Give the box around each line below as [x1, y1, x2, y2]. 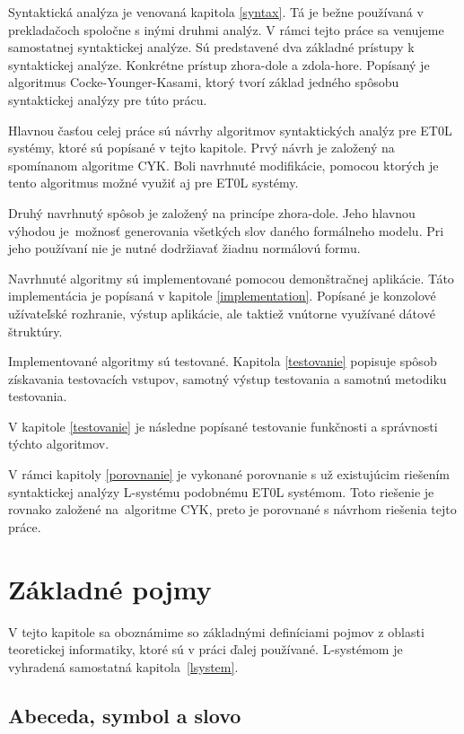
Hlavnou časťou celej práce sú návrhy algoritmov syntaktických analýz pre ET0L [8, 120, 452, 139]
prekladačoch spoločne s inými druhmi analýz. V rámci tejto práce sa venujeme [8, 20, 444, 39]
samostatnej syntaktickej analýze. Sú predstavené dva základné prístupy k [8, 38, 415, 57]
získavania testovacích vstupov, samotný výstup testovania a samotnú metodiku [8, 369, 447, 388]
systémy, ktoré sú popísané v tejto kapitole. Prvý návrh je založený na [8, 138, 395, 157]
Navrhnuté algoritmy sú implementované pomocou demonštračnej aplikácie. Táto [8, 268, 454, 287]
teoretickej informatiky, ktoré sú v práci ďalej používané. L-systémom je [8, 640, 403, 659]
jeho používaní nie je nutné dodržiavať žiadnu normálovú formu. [8, 239, 361, 258]
